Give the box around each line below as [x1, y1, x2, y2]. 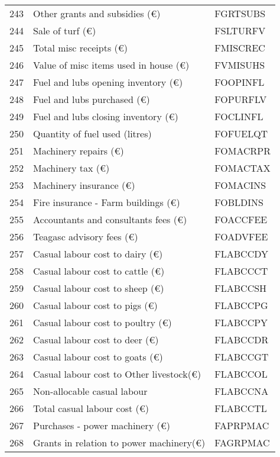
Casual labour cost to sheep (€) [33, 281, 164, 295]
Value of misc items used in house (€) [33, 58, 190, 72]
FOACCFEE [214, 213, 268, 226]
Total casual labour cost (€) [33, 401, 149, 415]
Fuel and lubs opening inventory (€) [33, 75, 183, 89]
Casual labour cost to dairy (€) [33, 247, 163, 260]
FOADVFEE [214, 230, 268, 243]
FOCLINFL [214, 110, 263, 123]
